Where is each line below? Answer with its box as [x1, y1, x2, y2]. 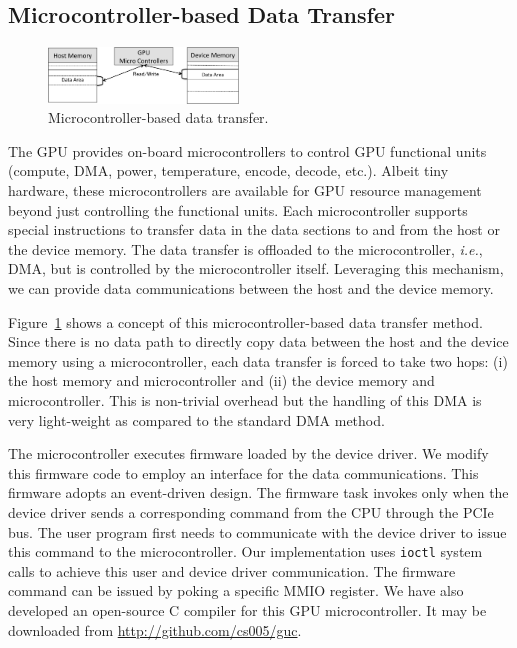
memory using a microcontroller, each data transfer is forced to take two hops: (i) [8, 350, 508, 371]
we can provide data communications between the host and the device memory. [8, 278, 494, 298]
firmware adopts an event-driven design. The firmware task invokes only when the [8, 482, 509, 503]
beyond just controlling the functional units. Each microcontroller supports [8, 199, 468, 220]
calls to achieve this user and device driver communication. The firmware [8, 560, 456, 581]
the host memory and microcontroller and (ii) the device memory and [8, 370, 435, 391]
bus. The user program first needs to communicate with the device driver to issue [8, 521, 507, 542]
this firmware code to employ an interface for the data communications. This [8, 462, 479, 483]
